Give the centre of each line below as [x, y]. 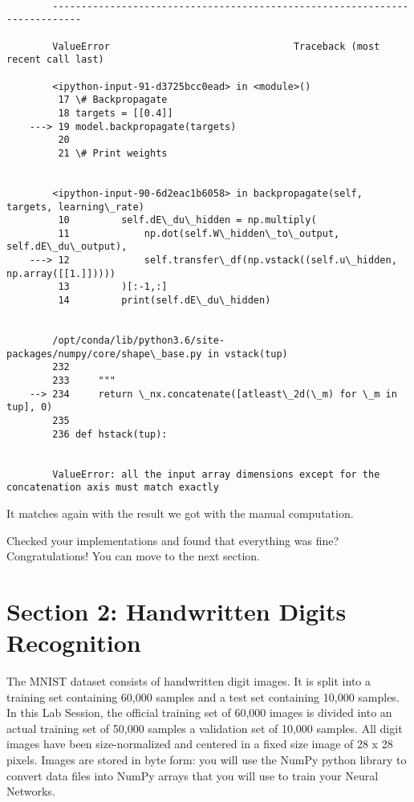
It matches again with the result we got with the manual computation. [180, 513]
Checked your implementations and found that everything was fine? [173, 540]
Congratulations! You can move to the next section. [133, 556]
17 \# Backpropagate [113, 100]
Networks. [31, 791]
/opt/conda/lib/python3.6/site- [139, 341]
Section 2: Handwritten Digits [177, 611]
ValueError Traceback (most [216, 46]
